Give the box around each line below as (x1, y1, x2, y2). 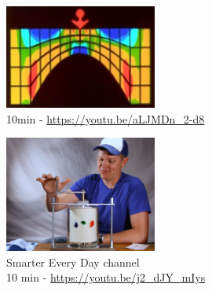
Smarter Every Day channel (6, 253, 140, 270)
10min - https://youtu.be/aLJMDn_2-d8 (6, 110, 205, 127)
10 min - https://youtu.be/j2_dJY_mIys (6, 269, 206, 285)
